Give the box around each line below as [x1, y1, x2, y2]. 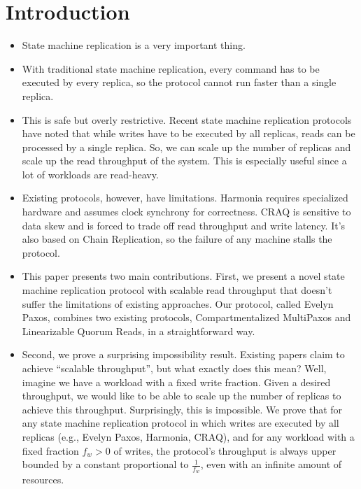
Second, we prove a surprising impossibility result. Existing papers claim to [22, 347, 345, 362]
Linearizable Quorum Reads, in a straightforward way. [22, 323, 255, 338]
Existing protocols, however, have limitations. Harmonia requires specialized [22, 190, 348, 205]
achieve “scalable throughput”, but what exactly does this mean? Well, [22, 361, 327, 375]
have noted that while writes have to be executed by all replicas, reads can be [22, 126, 355, 141]
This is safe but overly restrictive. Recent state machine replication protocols [22, 112, 352, 127]
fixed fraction [22, 443, 79, 458]
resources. [22, 472, 64, 487]
